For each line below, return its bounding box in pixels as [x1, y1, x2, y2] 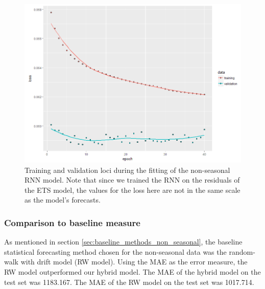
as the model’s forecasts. [25, 194, 101, 205]
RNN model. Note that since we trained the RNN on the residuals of [25, 174, 240, 185]
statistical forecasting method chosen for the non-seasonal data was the [4, 246, 227, 257]
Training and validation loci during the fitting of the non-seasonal [25, 164, 230, 175]
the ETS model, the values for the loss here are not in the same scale [25, 184, 240, 195]
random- [229, 246, 255, 257]
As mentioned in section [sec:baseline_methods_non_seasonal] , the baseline [4, 236, 243, 247]
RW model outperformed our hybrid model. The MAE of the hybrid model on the [4, 266, 261, 277]
